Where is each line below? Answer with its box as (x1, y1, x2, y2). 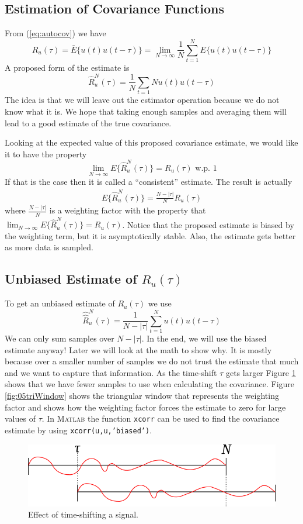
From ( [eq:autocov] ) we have (5, 27, 106, 39)
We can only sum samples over (5, 332, 114, 344)
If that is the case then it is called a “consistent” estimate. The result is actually (5, 175, 292, 188)
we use (148, 297, 172, 309)
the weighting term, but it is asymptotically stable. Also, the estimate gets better (5, 229, 296, 242)
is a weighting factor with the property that (49, 204, 206, 216)
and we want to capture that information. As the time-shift (5, 366, 217, 378)
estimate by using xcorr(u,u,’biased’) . (5, 423, 152, 436)
